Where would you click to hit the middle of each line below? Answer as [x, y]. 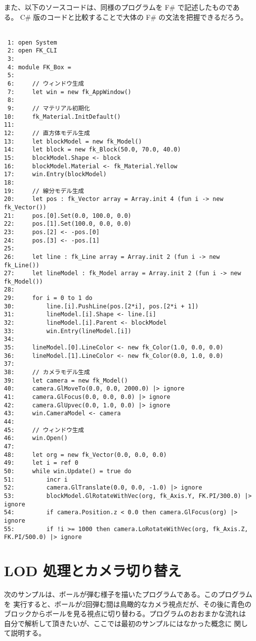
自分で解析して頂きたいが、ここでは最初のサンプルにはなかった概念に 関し [126, 623]
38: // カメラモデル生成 [47, 372]
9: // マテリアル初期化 [49, 109]
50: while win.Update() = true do [68, 471]
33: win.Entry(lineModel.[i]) [68, 331]
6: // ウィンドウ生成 [46, 84]
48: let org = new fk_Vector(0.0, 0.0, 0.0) [85, 455]
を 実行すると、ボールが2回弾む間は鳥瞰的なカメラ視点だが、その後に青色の [128, 604]
